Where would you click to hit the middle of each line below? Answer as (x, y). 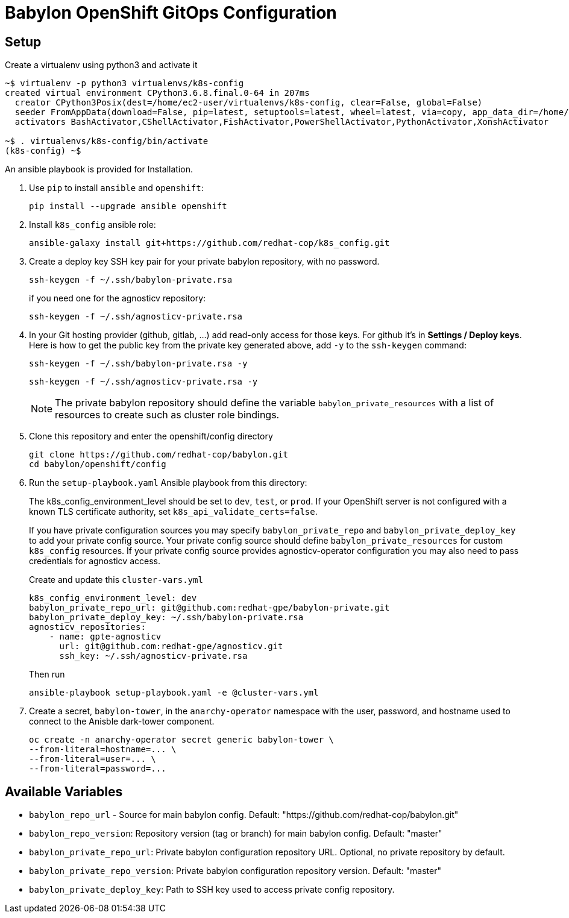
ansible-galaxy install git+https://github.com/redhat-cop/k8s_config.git (209, 243)
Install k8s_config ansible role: (93, 225)
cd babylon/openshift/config (98, 464)
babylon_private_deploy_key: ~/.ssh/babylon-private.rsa (166, 618)
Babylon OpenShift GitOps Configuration (171, 13)
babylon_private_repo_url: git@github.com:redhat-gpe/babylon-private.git (209, 608)
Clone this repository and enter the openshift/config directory (151, 436)
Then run (47, 674)
